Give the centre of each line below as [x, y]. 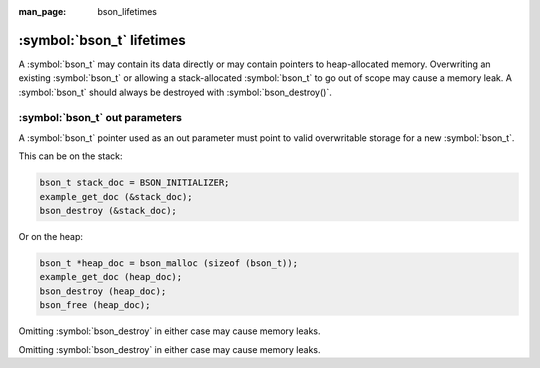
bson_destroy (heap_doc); [103, 291]
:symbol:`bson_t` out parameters [100, 118]
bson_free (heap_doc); [95, 305]
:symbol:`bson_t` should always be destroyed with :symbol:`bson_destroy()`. [175, 92]
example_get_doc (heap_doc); [111, 277]
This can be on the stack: [71, 156]
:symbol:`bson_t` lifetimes [102, 40]
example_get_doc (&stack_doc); [116, 196]
